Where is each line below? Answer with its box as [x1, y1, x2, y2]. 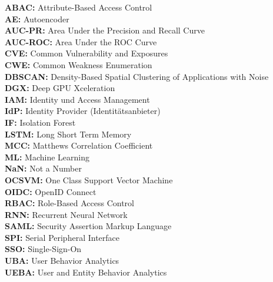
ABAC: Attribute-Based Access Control [5, 1, 152, 13]
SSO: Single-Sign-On [5, 243, 82, 255]
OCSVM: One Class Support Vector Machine [5, 173, 173, 186]
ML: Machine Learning [5, 150, 90, 163]
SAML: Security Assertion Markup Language [5, 220, 172, 232]
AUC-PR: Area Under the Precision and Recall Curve [5, 24, 205, 36]
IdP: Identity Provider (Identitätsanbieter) [5, 105, 161, 117]
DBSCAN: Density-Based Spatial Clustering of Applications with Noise [5, 70, 269, 82]
